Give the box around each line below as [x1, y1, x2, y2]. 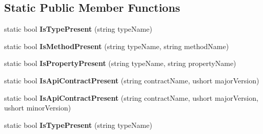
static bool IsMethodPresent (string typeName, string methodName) [4, 40, 229, 51]
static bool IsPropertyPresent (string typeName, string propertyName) [4, 58, 236, 69]
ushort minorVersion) [4, 102, 71, 113]
